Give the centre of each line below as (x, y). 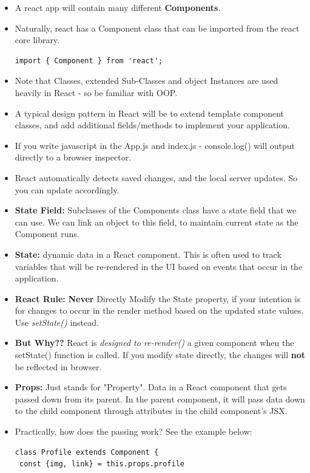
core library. (37, 40)
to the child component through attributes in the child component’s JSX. (151, 411)
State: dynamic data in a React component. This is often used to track (148, 254)
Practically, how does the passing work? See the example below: (133, 431)
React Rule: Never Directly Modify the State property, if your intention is (158, 298)
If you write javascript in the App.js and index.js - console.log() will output (155, 145)
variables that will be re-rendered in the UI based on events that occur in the (159, 266)
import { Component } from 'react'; (89, 60)
